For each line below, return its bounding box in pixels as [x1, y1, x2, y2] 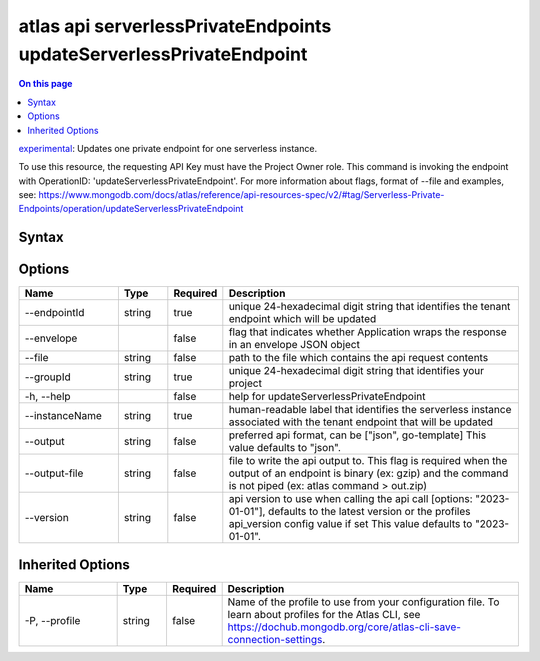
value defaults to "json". [228, 441, 342, 455]
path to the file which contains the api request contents [228, 351, 489, 365]
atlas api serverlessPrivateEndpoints [18, 15, 332, 37]
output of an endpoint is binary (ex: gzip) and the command [228, 466, 509, 480]
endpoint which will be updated [228, 312, 377, 326]
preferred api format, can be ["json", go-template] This [228, 428, 487, 442]
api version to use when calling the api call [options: [228, 492, 474, 506]
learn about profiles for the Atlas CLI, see [227, 607, 421, 621]
